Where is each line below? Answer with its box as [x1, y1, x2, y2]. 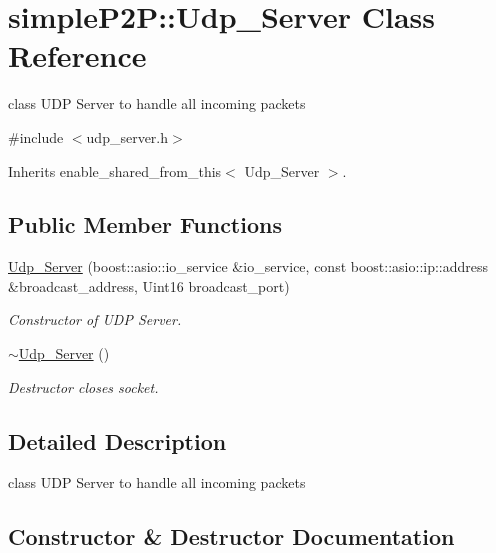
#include [8, 126, 64, 147]
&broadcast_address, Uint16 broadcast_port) [8, 275, 290, 296]
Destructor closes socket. [8, 376, 159, 397]
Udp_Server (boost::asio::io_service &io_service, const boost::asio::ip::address [8, 256, 489, 277]
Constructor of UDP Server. [8, 309, 182, 330]
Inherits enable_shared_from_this [8, 160, 222, 181]
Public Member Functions [8, 209, 282, 240]
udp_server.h [86, 126, 169, 147]
